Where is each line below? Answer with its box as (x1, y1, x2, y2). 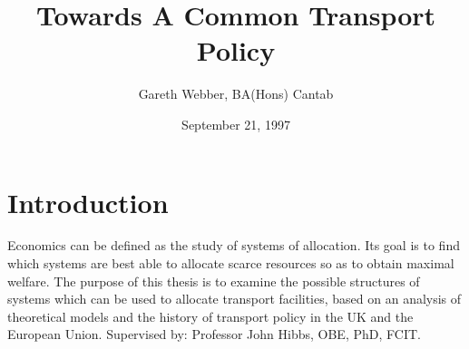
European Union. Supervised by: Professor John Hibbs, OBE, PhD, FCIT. (7, 325, 421, 344)
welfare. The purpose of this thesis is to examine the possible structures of (7, 271, 420, 290)
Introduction (7, 183, 169, 220)
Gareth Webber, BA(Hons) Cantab (138, 84, 334, 103)
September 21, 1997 (181, 114, 290, 133)
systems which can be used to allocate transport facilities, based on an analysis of (7, 289, 462, 308)
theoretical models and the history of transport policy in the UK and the (7, 306, 414, 325)
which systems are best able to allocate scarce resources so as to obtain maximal (7, 254, 454, 273)
